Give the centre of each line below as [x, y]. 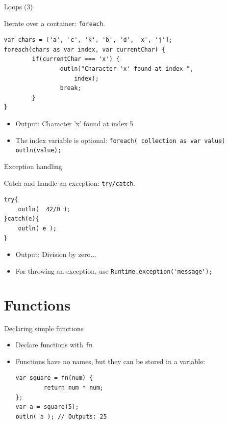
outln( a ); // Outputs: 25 [61, 416]
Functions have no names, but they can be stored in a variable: [110, 361]
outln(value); [38, 151]
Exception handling [33, 166]
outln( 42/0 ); [44, 209]
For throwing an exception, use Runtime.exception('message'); [114, 270]
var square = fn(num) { [54, 378]
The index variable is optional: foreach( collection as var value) [120, 140]
